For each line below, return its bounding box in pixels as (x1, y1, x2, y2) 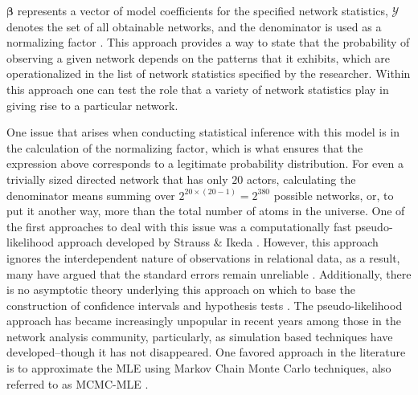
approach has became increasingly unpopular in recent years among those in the (6, 312, 401, 329)
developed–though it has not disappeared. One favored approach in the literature (6, 344, 406, 360)
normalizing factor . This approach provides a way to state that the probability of (6, 34, 410, 51)
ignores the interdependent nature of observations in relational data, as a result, (6, 249, 400, 266)
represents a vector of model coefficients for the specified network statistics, (17, 2, 388, 18)
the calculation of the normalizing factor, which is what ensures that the (6, 139, 363, 156)
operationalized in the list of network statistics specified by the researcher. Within (6, 65, 411, 82)
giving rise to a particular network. (6, 96, 178, 113)
